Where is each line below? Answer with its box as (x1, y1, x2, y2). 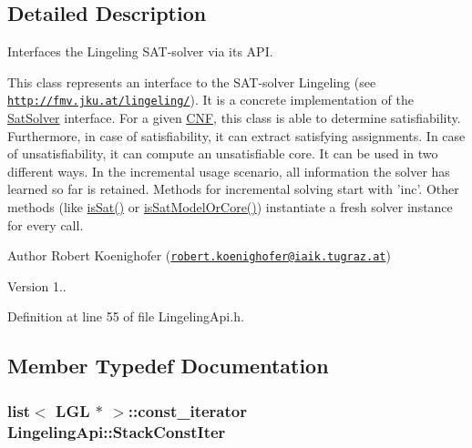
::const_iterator (128, 399, 247, 422)
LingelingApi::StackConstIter (7, 420, 226, 443)
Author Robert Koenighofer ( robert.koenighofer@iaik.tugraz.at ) (7, 246, 391, 265)
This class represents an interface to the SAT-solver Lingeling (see (7, 72, 376, 91)
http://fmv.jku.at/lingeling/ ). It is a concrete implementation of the (7, 90, 414, 109)
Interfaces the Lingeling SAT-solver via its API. (7, 42, 273, 61)
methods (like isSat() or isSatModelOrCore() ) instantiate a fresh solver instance (7, 198, 453, 217)
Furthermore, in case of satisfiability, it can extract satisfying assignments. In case (7, 126, 466, 145)
